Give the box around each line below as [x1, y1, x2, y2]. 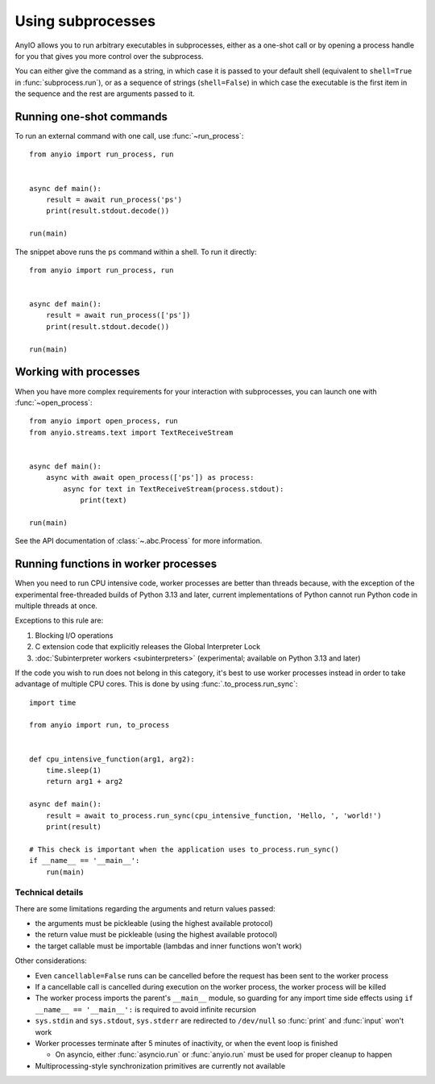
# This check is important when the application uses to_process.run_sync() [29, 844, 340, 854]
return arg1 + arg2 [45, 777, 123, 786]
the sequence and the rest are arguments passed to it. [14, 89, 195, 98]
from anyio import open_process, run [29, 416, 179, 426]
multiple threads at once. [14, 601, 98, 611]
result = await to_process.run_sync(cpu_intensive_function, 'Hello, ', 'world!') [45, 811, 382, 820]
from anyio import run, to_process [29, 720, 170, 730]
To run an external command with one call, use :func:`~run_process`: [14, 131, 244, 141]
